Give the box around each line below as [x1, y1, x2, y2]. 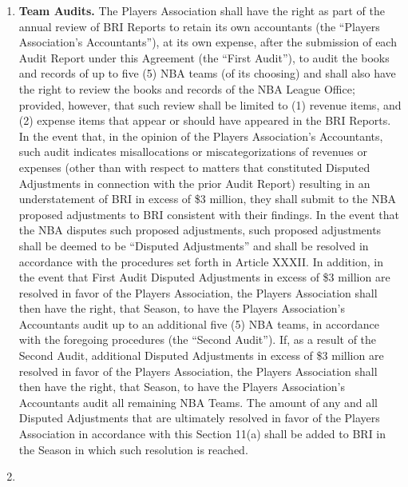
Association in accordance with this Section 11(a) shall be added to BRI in [18, 425, 386, 442]
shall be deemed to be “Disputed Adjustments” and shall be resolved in [18, 237, 369, 253]
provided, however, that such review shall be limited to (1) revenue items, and [18, 96, 402, 113]
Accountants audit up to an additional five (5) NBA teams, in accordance [18, 315, 379, 332]
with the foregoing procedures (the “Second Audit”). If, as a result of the [18, 331, 377, 348]
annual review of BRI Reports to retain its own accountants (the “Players [18, 18, 380, 34]
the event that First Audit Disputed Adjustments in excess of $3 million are [18, 269, 390, 285]
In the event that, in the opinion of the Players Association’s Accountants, [18, 127, 383, 144]
